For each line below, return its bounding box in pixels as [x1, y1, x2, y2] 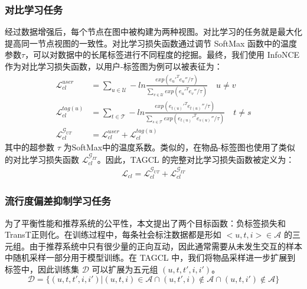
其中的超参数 [5, 141, 54, 153]
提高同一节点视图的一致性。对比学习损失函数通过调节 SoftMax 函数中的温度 [5, 37, 298, 49]
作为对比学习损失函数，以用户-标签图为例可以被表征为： [5, 60, 223, 72]
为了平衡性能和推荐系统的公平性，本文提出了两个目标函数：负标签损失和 [5, 216, 286, 229]
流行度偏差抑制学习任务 [5, 193, 111, 208]
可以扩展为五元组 [92, 262, 158, 275]
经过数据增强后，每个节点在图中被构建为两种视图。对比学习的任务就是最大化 [5, 25, 302, 38]
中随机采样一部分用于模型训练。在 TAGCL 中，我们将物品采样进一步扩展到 [5, 251, 296, 264]
